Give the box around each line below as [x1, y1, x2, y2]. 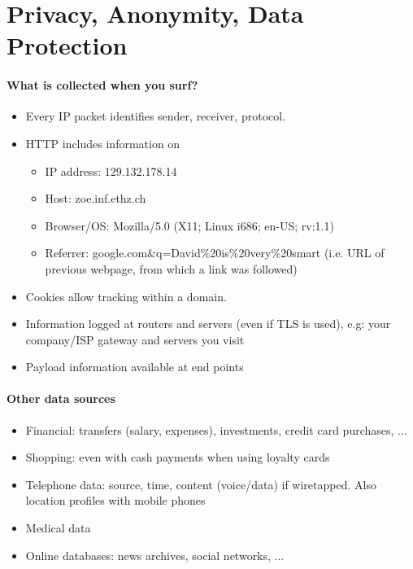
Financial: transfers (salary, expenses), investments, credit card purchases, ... [25, 421, 407, 438]
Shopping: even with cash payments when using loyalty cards [25, 449, 330, 466]
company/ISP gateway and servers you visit [25, 330, 245, 348]
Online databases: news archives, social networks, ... [25, 546, 285, 563]
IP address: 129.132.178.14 [45, 162, 177, 179]
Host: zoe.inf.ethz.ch [45, 190, 146, 207]
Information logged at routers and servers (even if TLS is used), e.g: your [25, 315, 391, 332]
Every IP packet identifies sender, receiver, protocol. [25, 107, 286, 125]
